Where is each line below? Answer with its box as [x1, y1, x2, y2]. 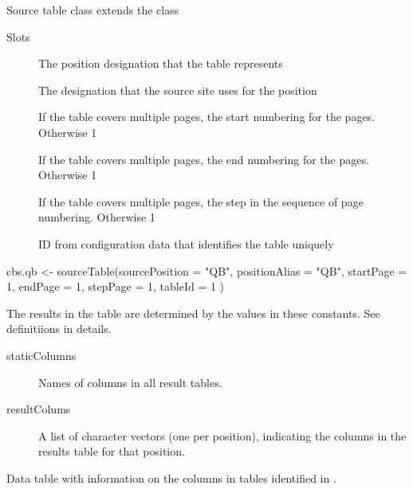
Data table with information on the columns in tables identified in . [6, 469, 336, 486]
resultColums [6, 401, 71, 417]
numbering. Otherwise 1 [38, 209, 155, 225]
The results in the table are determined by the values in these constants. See [6, 304, 380, 321]
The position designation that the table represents [38, 55, 283, 72]
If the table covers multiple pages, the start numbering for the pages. [38, 108, 376, 125]
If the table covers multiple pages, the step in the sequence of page [38, 193, 364, 209]
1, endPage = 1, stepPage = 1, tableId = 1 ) [6, 278, 225, 295]
